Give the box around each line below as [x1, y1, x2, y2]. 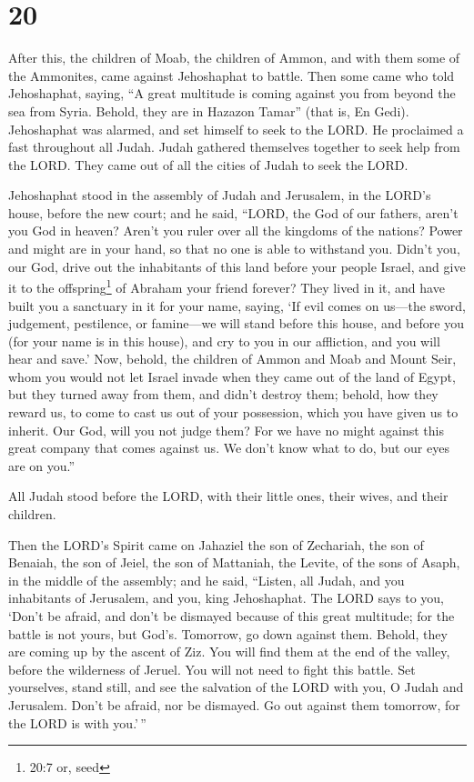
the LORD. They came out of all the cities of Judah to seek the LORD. [8, 155, 408, 174]
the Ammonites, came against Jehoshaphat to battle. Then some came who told [8, 65, 455, 85]
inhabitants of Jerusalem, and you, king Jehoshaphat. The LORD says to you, [8, 588, 444, 607]
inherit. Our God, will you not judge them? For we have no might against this [8, 420, 444, 439]
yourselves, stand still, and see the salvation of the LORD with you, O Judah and [8, 677, 464, 697]
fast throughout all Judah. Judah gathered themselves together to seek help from [8, 137, 460, 156]
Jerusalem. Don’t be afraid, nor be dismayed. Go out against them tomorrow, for [8, 695, 460, 714]
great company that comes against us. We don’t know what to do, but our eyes [8, 438, 449, 457]
